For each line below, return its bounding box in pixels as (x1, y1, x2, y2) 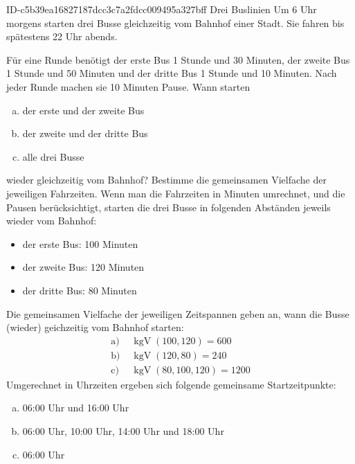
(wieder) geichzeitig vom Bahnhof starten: (6, 320, 184, 334)
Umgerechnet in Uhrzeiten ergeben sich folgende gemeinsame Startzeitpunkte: (6, 377, 336, 391)
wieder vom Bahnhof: (6, 213, 97, 228)
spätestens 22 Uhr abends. (6, 29, 118, 44)
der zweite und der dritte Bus (22, 126, 148, 141)
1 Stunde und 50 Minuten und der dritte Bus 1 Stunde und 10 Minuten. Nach (6, 66, 337, 80)
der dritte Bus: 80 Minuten (22, 283, 137, 297)
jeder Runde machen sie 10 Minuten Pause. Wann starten (6, 79, 251, 93)
